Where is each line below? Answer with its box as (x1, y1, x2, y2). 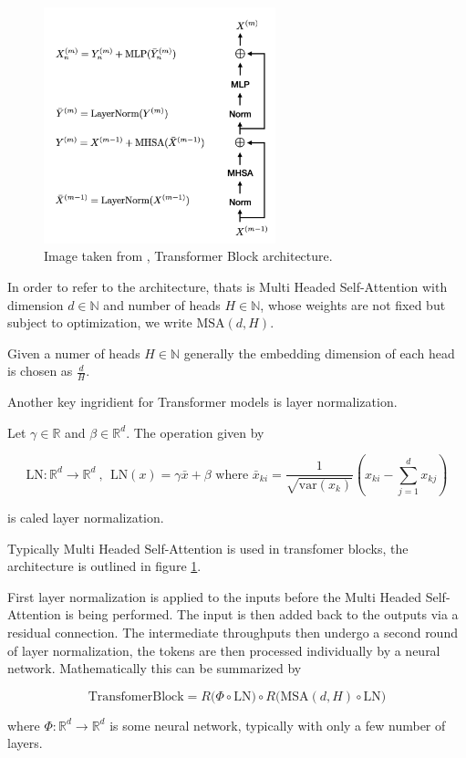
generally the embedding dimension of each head (183, 343, 455, 362)
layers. (7, 733, 43, 753)
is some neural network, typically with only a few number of (109, 715, 446, 734)
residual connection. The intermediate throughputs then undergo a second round (7, 623, 458, 642)
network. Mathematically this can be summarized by (7, 659, 302, 678)
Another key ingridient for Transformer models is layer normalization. (7, 392, 398, 411)
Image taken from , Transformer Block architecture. (44, 246, 333, 265)
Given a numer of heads (7, 343, 140, 362)
